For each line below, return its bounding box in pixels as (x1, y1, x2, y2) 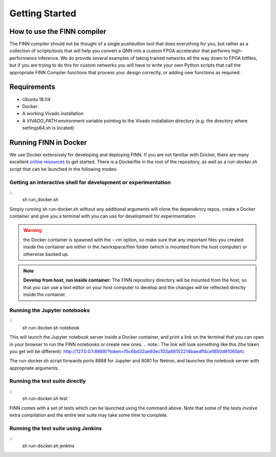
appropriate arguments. (9, 365, 59, 371)
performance (9, 55, 37, 61)
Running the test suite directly (9, 378, 86, 385)
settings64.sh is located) (22, 125, 75, 131)
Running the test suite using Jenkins (9, 425, 102, 432)
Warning (23, 227, 42, 233)
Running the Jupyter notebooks (9, 307, 90, 314)
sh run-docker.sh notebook (22, 324, 80, 331)
